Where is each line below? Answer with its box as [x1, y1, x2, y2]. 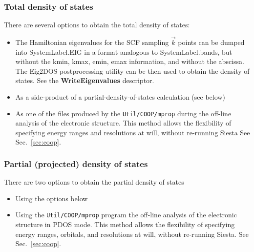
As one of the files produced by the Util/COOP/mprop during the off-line [15, 108, 232, 118]
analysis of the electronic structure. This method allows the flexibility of [15, 118, 232, 128]
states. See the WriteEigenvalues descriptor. [15, 75, 154, 85]
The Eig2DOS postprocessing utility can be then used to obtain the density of [15, 65, 250, 76]
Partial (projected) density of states [4, 157, 148, 169]
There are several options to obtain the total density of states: [4, 20, 190, 30]
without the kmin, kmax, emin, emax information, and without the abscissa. [15, 56, 244, 66]
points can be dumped [178, 37, 245, 47]
